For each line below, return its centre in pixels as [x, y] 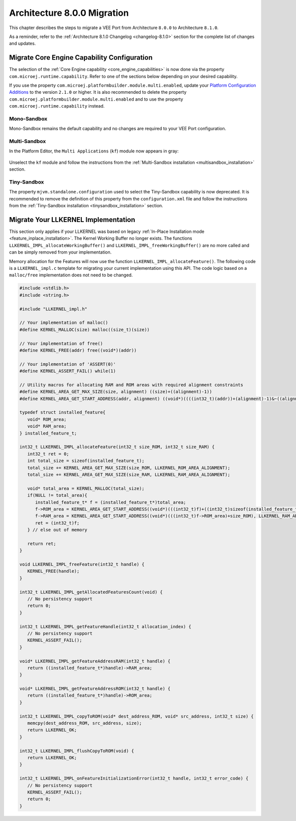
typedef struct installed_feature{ [62, 412]
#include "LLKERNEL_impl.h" [53, 309]
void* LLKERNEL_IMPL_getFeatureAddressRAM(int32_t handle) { [95, 661]
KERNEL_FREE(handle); [54, 571]
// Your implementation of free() [61, 343]
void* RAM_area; [47, 426]
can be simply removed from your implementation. [60, 252]
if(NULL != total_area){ [57, 495]
